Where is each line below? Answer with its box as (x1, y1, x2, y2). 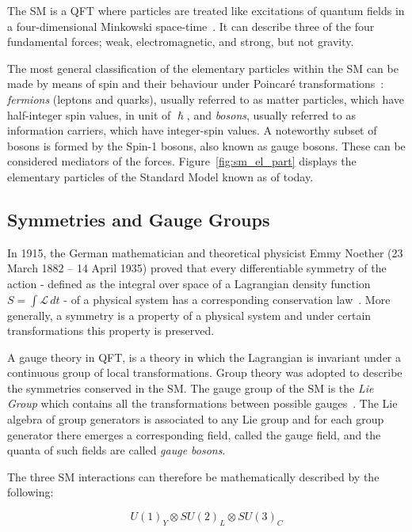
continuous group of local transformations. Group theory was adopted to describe (7, 364, 402, 381)
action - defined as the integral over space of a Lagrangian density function (7, 275, 371, 291)
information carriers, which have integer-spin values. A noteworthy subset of (7, 122, 377, 139)
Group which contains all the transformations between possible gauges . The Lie (7, 395, 398, 412)
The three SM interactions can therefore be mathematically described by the (7, 468, 380, 484)
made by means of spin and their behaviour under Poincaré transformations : (7, 75, 384, 92)
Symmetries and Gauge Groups (7, 207, 270, 231)
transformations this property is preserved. (7, 322, 215, 339)
